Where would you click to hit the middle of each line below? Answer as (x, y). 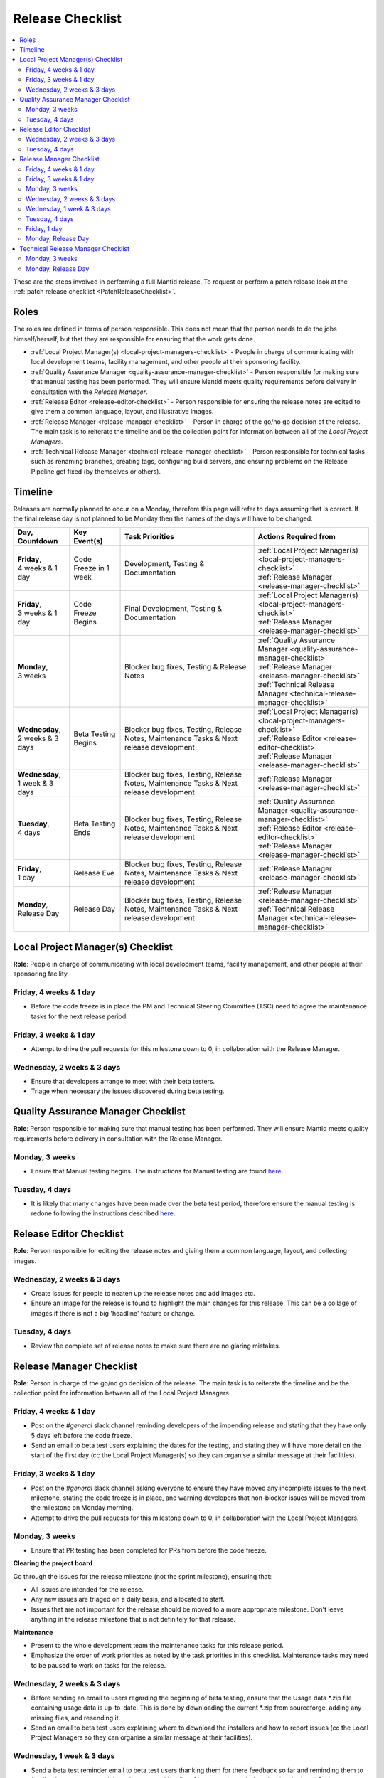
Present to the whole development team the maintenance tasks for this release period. (157, 1645)
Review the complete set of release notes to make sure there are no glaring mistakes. (156, 1346)
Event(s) (88, 541)
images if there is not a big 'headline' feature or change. (113, 1313)
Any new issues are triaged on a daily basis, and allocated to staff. (128, 1599)
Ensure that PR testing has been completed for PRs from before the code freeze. (149, 1550)
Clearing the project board (53, 1563)
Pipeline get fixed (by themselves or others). (96, 471)
